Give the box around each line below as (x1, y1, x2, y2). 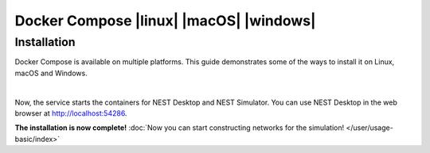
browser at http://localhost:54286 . (14, 108, 127, 118)
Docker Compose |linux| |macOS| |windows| (14, 12, 316, 29)
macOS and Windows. (14, 68, 88, 78)
